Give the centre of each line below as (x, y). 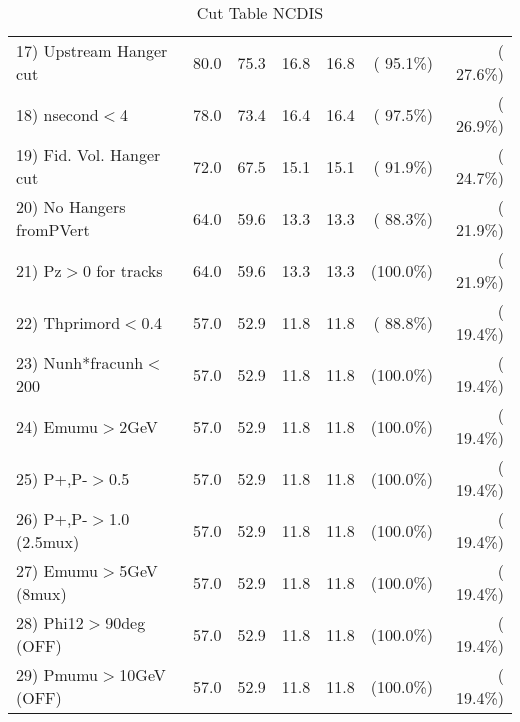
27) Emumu (57, 570)
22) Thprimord (68, 322)
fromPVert (53, 229)
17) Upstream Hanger (92, 50)
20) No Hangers (71, 206)
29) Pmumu (57, 674)
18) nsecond (57, 114)
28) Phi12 (50, 622)
